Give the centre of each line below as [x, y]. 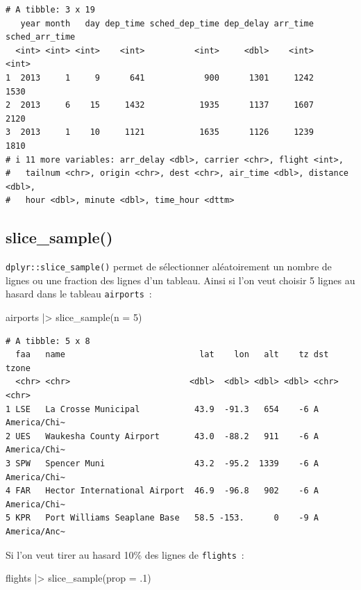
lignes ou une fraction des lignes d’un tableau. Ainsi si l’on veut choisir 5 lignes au [180, 280]
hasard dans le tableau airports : [79, 294]
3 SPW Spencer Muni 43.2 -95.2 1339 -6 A [162, 463]
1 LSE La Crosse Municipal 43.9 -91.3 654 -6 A [162, 409]
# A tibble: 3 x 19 [50, 10]
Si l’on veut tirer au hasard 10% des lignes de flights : [125, 554]
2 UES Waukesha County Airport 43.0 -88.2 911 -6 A [162, 436]
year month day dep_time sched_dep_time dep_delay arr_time [167, 23]
